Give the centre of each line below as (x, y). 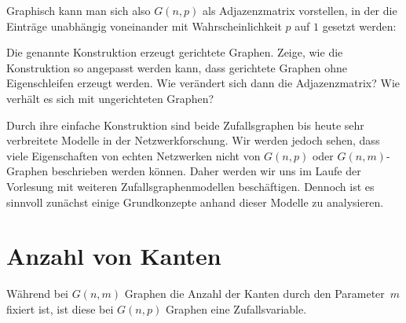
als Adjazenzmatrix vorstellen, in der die (300, 10)
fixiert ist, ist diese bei (60, 308)
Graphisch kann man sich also (79, 10)
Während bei (38, 294)
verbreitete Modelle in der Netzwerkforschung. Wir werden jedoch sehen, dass (193, 140)
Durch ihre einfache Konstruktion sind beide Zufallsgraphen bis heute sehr (185, 125)
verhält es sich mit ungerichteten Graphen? (110, 98)
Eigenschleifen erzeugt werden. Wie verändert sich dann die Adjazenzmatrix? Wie (203, 83)
